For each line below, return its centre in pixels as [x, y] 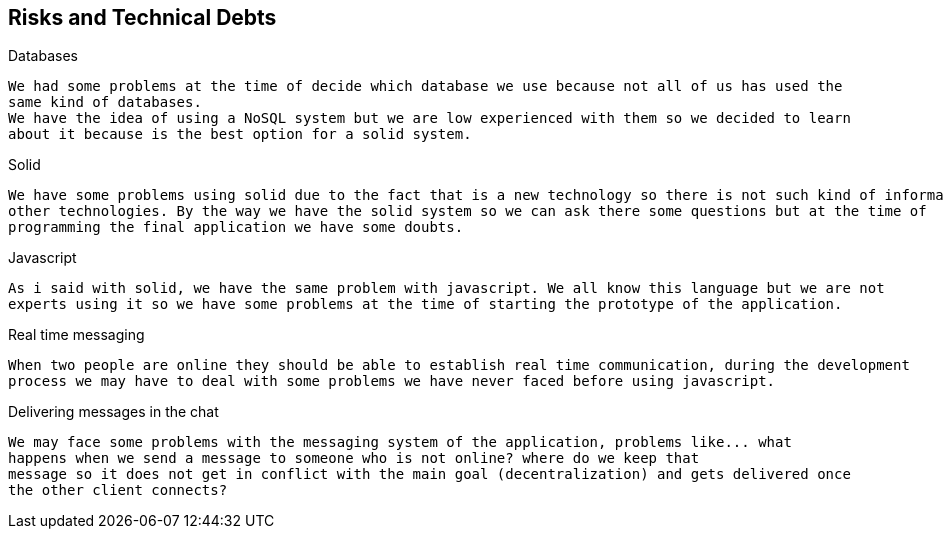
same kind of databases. [105, 102]
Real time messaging [76, 335]
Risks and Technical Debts [142, 17]
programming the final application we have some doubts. [236, 227]
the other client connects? [118, 490]
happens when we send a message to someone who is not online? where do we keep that [354, 458]
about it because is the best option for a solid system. [240, 134]
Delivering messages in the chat [113, 412]
